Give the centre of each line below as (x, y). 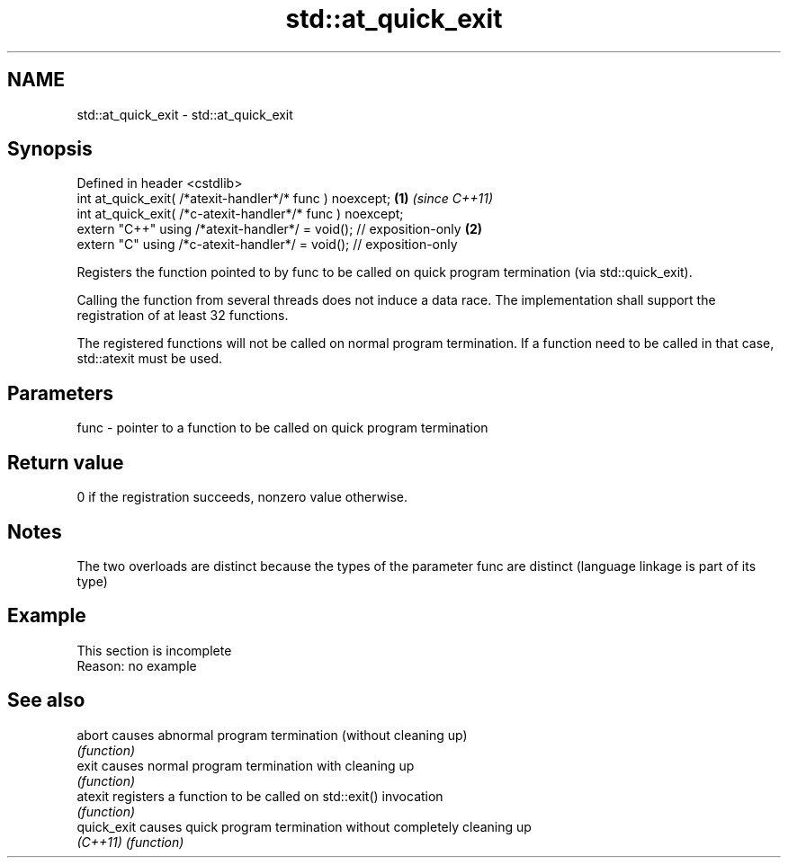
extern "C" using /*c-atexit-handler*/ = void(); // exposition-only (267, 245)
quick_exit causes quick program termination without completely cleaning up (304, 826)
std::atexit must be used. (150, 359)
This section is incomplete (154, 650)
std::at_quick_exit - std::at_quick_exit (185, 114)
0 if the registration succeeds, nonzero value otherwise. (242, 497)
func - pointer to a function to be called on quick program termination (282, 428)
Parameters (60, 393)
